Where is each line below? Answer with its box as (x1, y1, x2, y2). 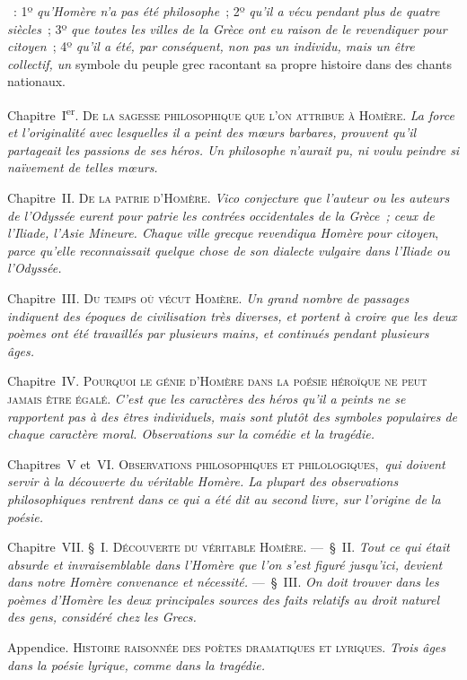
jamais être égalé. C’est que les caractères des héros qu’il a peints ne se (7, 388, 406, 407)
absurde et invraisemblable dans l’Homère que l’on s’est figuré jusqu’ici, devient (7, 554, 443, 573)
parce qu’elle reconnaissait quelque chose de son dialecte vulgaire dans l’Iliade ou (7, 240, 450, 259)
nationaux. (7, 72, 66, 91)
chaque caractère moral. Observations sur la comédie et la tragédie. (7, 424, 375, 443)
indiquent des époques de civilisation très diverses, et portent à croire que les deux (7, 306, 457, 325)
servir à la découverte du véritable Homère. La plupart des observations (7, 472, 399, 491)
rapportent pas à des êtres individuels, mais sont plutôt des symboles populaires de (7, 406, 457, 425)
